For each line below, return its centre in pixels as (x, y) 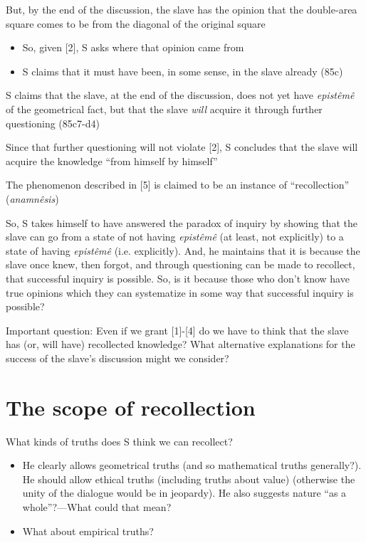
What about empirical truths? (88, 531)
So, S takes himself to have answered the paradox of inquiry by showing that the (182, 222)
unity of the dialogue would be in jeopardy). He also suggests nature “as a (184, 493)
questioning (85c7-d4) (53, 123)
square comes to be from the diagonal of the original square (136, 23)
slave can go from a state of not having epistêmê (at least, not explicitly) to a (175, 237)
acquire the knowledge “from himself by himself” (112, 160)
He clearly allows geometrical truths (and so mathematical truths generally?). (192, 465)
